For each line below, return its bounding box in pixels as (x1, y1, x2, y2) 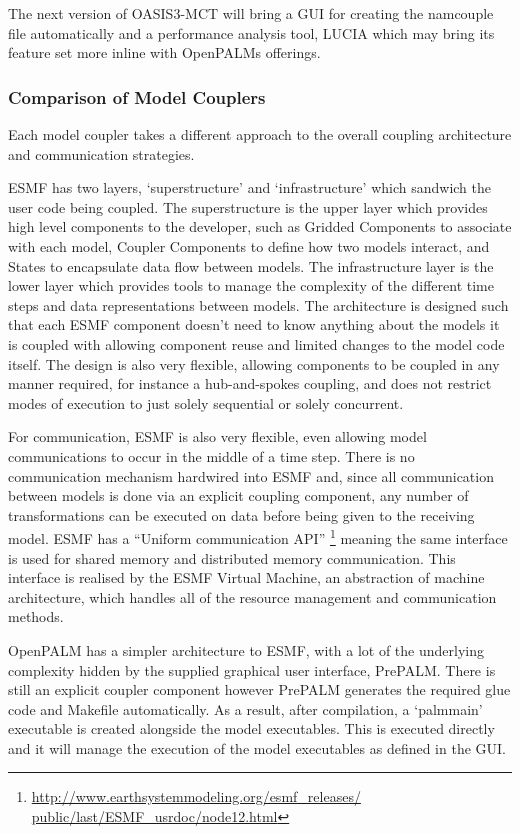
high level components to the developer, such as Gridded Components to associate (8, 216, 512, 237)
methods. (8, 606, 64, 627)
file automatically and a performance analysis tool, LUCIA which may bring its (8, 22, 495, 43)
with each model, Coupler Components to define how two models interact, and (8, 235, 490, 256)
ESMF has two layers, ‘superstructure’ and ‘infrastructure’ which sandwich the (8, 177, 491, 198)
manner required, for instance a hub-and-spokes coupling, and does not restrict (8, 373, 492, 394)
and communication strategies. (8, 143, 195, 164)
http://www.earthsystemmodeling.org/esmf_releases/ (31, 786, 361, 807)
